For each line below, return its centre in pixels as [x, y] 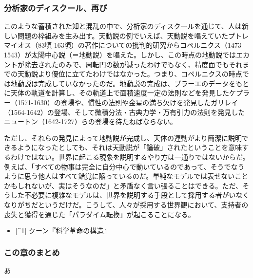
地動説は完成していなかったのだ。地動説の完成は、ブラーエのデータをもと [130, 83]
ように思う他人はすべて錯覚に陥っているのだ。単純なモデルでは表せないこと [126, 176]
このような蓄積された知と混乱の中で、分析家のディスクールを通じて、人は [123, 26]
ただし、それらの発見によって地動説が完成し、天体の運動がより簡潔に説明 [123, 138]
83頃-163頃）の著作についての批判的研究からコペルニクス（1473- [141, 45]
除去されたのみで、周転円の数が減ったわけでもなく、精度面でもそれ [133, 64]
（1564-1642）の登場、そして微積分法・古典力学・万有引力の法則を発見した [125, 112]
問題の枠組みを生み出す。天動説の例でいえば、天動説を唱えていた [123, 35]
